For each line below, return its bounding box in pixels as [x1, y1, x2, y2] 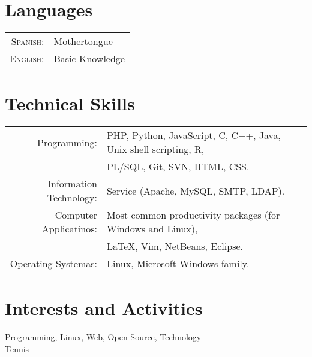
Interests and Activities [5, 296, 203, 320]
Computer [55, 208, 97, 222]
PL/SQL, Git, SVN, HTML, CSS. [106, 159, 250, 174]
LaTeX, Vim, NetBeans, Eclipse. [106, 239, 244, 253]
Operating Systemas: [10, 256, 97, 271]
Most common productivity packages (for [106, 208, 280, 222]
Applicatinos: [41, 222, 97, 236]
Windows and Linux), [106, 222, 198, 236]
